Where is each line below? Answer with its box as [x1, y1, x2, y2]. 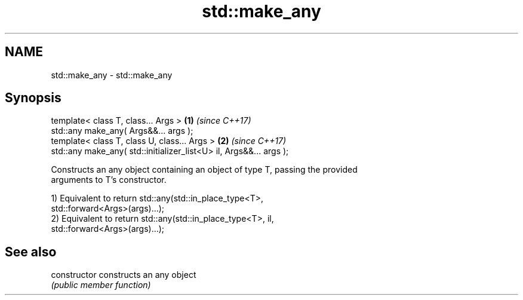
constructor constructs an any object [51, 270, 196, 280]
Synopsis [5, 90, 61, 106]
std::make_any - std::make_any [51, 69, 173, 80]
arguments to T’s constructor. [51, 175, 167, 185]
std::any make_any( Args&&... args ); [51, 125, 193, 136]
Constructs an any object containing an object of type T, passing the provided [51, 164, 358, 175]
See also [5, 244, 57, 259]
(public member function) [51, 280, 151, 290]
